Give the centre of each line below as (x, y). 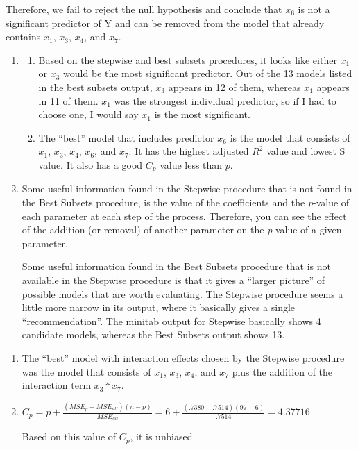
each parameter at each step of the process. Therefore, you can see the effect (184, 216)
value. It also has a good (91, 164)
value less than (191, 164)
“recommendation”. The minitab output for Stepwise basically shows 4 (171, 320)
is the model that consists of (290, 137)
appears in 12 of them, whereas (235, 86)
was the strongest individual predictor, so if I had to (225, 100)
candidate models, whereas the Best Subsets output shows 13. (153, 334)
